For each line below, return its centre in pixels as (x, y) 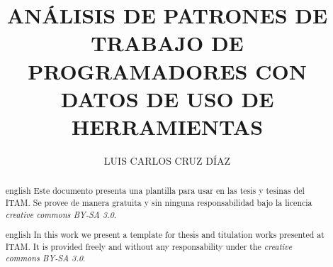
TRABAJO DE (167, 43)
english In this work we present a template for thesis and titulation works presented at (165, 235)
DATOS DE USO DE (167, 98)
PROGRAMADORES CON (167, 71)
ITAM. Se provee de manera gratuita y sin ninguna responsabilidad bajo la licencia (159, 202)
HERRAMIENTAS (167, 126)
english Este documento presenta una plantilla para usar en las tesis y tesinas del (155, 191)
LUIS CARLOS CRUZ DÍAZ (167, 160)
